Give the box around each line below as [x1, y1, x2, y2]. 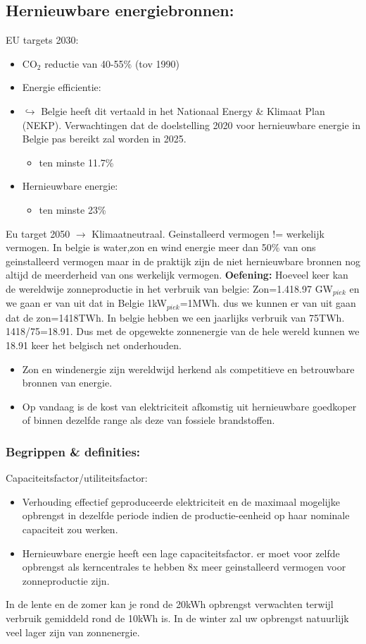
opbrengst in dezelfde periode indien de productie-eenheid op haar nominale [22, 508, 350, 523]
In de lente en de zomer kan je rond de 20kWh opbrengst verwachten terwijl [6, 597, 334, 612]
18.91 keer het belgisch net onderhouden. [6, 338, 182, 353]
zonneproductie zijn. [22, 573, 110, 588]
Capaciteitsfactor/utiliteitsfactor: [6, 470, 148, 485]
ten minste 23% [39, 202, 106, 217]
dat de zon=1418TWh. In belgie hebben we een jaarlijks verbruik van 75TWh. [6, 310, 345, 324]
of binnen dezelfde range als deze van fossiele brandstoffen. [22, 413, 275, 427]
